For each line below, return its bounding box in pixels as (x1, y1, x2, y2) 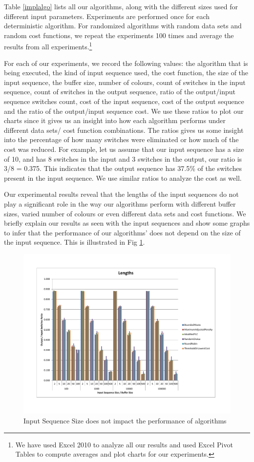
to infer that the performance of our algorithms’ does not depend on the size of (4, 227, 241, 237)
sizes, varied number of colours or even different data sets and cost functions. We (4, 208, 246, 218)
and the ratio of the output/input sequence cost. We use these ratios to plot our (4, 105, 244, 116)
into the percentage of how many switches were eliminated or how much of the (4, 134, 239, 145)
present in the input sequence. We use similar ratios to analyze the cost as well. (4, 172, 242, 183)
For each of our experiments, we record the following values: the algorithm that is (4, 58, 248, 68)
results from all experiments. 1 (4, 40, 92, 52)
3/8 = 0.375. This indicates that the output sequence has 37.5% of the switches (4, 163, 242, 173)
